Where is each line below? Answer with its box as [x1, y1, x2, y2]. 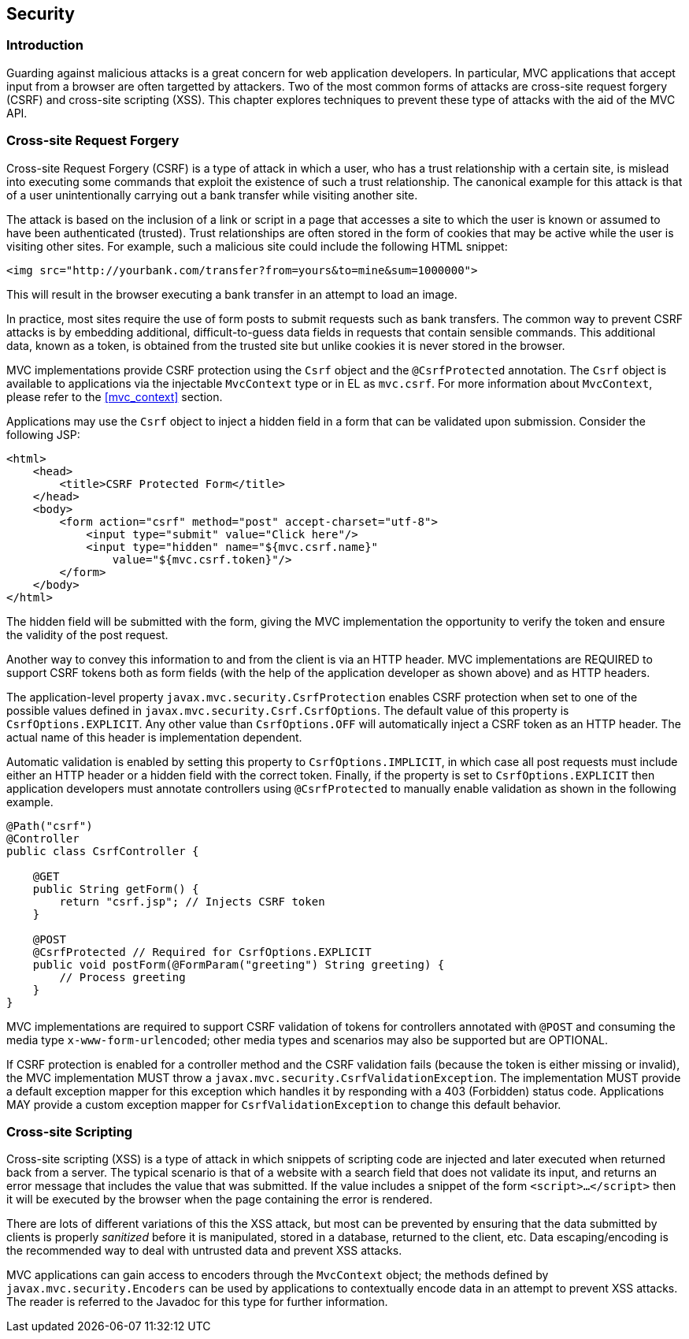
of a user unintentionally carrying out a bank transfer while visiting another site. [6, 188, 418, 202]
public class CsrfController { [6, 844, 199, 857]
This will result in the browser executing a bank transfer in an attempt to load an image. [6, 287, 457, 301]
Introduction [6, 37, 83, 54]
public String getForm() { [32, 882, 199, 895]
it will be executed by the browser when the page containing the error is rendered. [6, 1192, 433, 1207]
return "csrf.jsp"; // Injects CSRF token [59, 895, 325, 908]
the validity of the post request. [6, 627, 169, 642]
